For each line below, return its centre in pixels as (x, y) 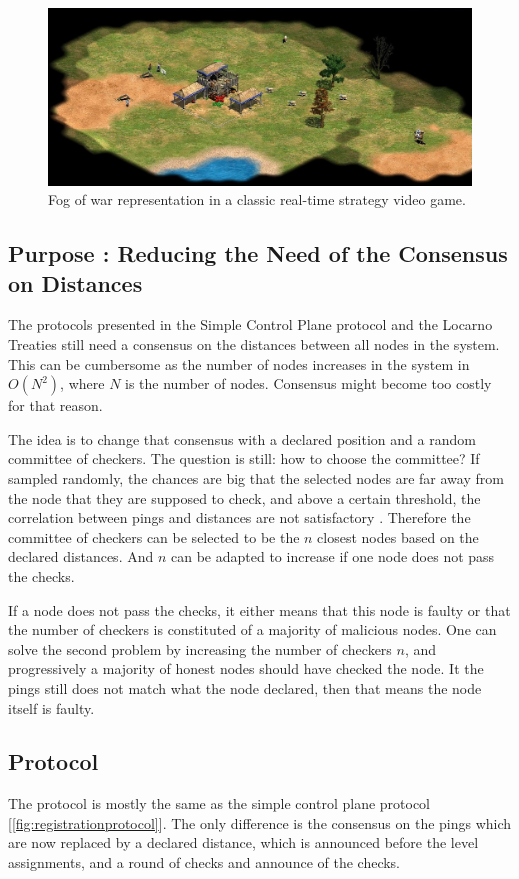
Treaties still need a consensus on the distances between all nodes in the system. (254, 344)
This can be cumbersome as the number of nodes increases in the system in (239, 363)
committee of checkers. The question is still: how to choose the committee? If (244, 458)
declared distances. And (81, 556)
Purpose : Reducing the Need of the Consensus (258, 253)
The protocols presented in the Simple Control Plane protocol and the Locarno (250, 324)
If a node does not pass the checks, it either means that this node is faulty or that (259, 609)
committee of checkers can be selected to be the (154, 536)
